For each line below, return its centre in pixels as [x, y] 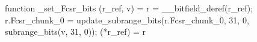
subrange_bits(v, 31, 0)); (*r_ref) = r [76, 31]
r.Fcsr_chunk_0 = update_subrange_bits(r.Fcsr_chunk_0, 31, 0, [127, 19]
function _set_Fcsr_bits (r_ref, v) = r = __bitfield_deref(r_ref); [129, 8]
